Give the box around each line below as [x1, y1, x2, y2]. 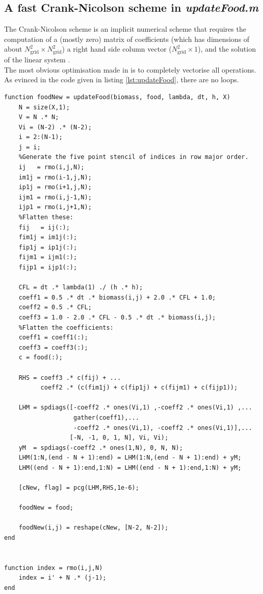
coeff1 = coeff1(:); [18, 334, 88, 341]
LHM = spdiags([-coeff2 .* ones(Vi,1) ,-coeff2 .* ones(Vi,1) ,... [18, 404, 252, 412]
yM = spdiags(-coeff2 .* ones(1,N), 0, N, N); [18, 444, 183, 451]
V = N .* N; [18, 113, 59, 121]
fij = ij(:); [18, 223, 70, 231]
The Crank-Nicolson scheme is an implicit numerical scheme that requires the [4, 24, 246, 34]
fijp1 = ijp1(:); [18, 264, 77, 271]
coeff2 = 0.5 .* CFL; [18, 304, 92, 311]
